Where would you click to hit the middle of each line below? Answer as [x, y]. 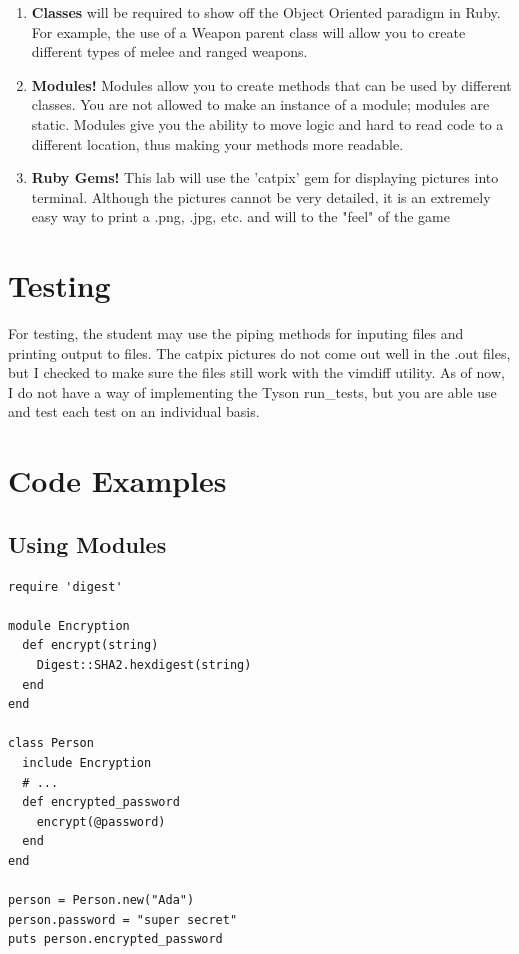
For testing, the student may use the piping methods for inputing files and [236, 333]
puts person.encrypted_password [115, 939]
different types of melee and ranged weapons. [169, 51]
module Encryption [69, 625]
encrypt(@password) [101, 821]
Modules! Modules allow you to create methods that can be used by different [271, 84]
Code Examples [117, 480]
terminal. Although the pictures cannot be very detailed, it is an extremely [261, 196]
